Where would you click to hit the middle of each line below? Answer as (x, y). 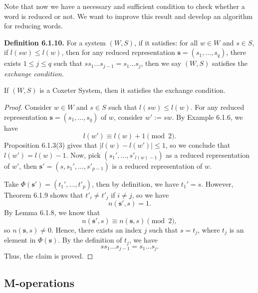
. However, (217, 183)
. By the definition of (90, 240)
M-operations (39, 283)
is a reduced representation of (157, 165)
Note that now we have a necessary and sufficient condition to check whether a (125, 6)
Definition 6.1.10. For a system (55, 42)
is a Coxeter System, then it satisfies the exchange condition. (132, 90)
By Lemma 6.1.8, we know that (52, 212)
